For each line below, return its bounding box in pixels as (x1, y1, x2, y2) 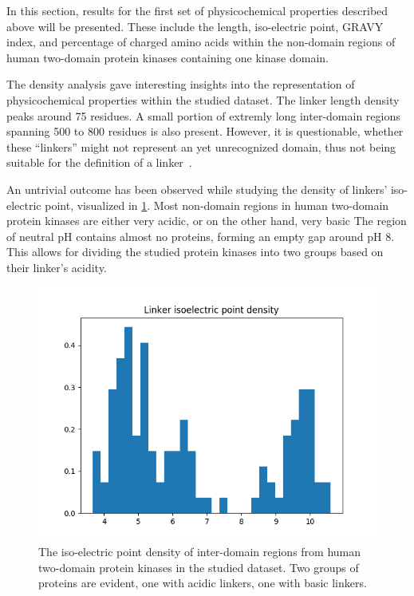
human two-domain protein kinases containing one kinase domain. (6, 49, 329, 65)
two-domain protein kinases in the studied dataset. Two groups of (38, 559, 359, 575)
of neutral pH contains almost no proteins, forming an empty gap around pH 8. (6, 227, 395, 244)
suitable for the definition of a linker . (6, 154, 192, 171)
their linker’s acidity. (6, 259, 107, 275)
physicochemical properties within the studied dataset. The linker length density (6, 91, 400, 108)
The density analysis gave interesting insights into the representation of (6, 76, 355, 93)
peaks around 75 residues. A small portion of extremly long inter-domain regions (6, 107, 400, 124)
